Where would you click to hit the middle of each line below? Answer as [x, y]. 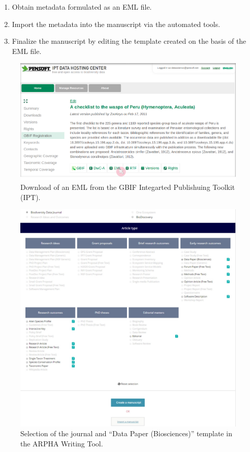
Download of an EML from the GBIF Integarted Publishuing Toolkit [128, 187]
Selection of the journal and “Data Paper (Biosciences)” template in [126, 433]
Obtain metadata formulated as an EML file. [82, 7]
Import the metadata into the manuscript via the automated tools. [116, 24]
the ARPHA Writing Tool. [62, 444]
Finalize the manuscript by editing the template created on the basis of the [129, 41]
